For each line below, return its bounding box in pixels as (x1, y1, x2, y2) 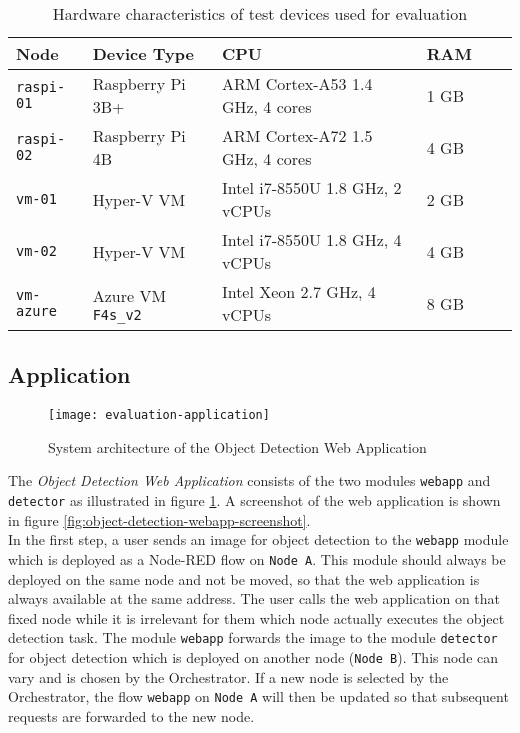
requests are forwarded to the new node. (8, 706, 255, 727)
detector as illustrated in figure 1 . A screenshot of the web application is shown (8, 490, 501, 511)
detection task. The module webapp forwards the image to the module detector (8, 627, 498, 648)
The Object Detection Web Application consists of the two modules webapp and (8, 470, 491, 491)
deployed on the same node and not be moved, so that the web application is (8, 568, 480, 589)
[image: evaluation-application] (48, 408, 270, 423)
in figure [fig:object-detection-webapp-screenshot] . (8, 509, 311, 530)
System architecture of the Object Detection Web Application (48, 436, 427, 457)
